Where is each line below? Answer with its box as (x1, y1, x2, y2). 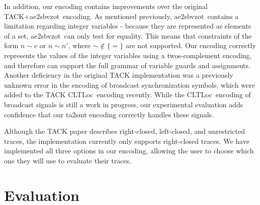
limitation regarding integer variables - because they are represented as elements (4, 21, 251, 31)
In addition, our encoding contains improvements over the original (4, 1, 208, 11)
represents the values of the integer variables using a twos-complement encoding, (4, 50, 252, 60)
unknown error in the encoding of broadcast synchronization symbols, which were (4, 79, 255, 90)
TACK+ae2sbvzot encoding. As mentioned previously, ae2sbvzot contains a (4, 11, 239, 21)
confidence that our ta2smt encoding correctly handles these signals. (4, 109, 214, 119)
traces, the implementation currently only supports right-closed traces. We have (4, 135, 249, 146)
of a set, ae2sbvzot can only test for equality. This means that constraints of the (4, 30, 252, 41)
